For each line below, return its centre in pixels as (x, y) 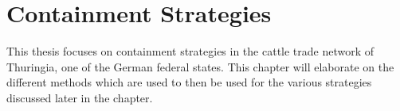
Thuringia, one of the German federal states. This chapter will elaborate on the (200, 66)
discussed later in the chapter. (80, 97)
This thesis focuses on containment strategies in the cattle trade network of (190, 51)
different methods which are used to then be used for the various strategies (189, 82)
